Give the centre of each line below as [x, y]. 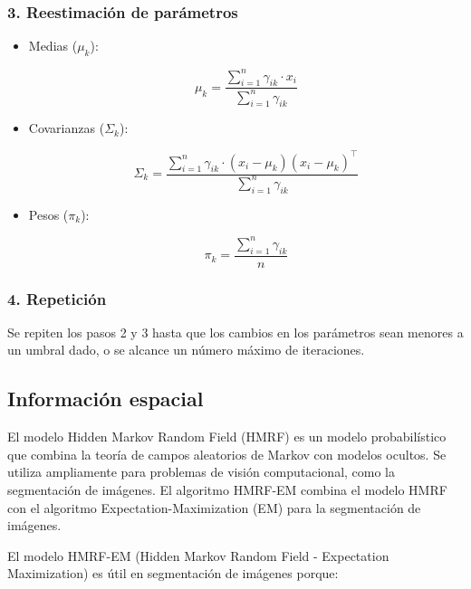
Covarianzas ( [67, 128]
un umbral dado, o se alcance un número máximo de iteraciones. [186, 350]
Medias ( [53, 46]
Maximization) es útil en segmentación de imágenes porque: [173, 573]
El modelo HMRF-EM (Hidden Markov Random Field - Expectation [198, 555]
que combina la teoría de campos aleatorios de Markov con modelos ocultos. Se [227, 454]
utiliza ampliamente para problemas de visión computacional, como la [202, 472]
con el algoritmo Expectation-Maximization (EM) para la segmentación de [214, 507]
